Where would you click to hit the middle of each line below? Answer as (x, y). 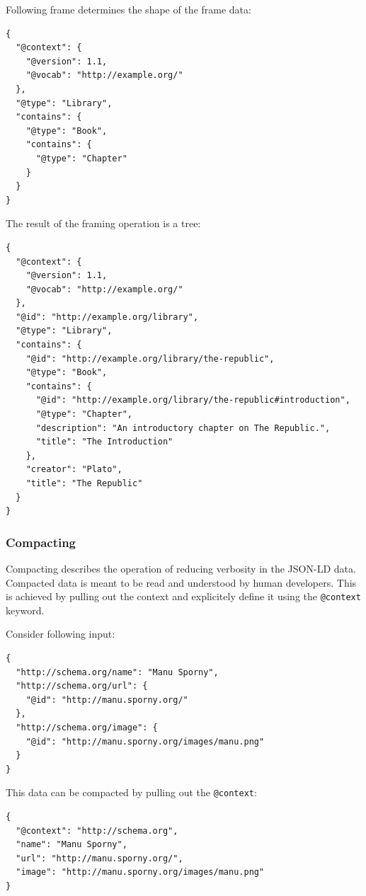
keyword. (25, 610)
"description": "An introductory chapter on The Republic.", (183, 428)
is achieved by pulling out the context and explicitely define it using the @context (183, 596)
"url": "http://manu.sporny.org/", (99, 858)
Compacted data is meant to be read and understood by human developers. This (181, 582)
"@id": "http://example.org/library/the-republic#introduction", (193, 400)
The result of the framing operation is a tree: (103, 223)
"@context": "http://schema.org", (97, 831)
